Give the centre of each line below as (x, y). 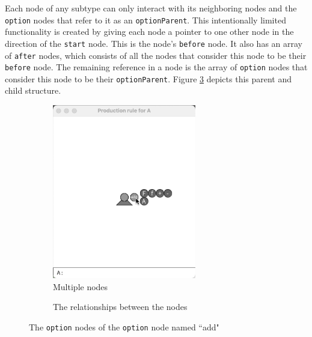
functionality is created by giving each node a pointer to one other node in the (149, 32)
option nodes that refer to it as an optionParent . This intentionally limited (145, 20)
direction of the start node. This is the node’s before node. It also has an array (154, 43)
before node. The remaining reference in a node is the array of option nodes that (156, 67)
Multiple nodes (81, 286)
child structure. (33, 90)
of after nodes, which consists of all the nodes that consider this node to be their (156, 55)
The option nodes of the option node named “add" (124, 326)
